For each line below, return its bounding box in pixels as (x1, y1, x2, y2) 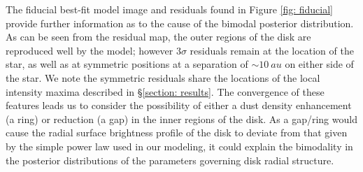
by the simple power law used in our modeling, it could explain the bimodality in (6, 138, 353, 153)
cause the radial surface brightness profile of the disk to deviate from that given (6, 125, 348, 140)
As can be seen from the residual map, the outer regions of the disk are (6, 29, 311, 44)
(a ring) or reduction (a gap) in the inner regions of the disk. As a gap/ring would (6, 111, 357, 126)
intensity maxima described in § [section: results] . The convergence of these (6, 84, 325, 99)
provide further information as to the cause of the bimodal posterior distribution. (6, 15, 354, 30)
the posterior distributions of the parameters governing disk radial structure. (6, 152, 334, 167)
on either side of (285, 57, 354, 71)
